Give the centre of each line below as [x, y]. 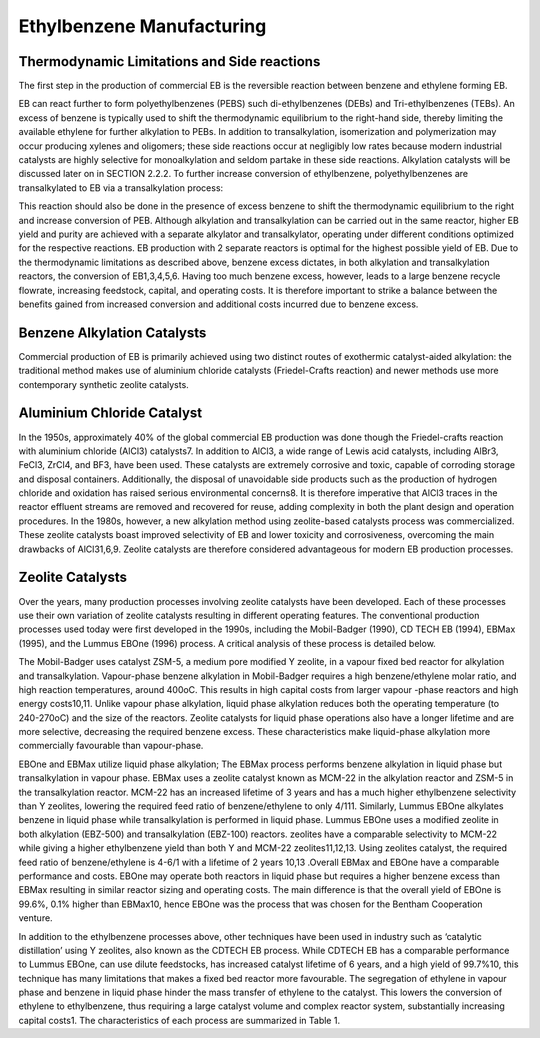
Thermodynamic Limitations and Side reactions [169, 61]
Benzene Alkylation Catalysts [112, 332]
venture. [36, 918]
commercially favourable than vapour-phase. [111, 746]
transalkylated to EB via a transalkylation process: [121, 187]
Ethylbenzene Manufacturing [142, 26]
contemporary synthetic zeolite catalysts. [103, 384]
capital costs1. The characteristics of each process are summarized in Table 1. [179, 1020]
